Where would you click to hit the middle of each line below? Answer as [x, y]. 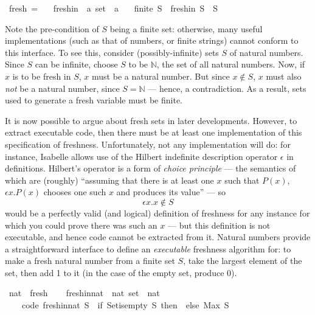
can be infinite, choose [76, 64]
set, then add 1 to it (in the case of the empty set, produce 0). [121, 272]
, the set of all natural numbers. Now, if [231, 64]
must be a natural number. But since [161, 76]
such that [242, 180]
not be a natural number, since [62, 88]
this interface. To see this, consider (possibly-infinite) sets [112, 52]
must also [284, 76]
